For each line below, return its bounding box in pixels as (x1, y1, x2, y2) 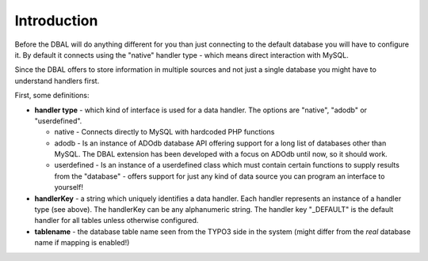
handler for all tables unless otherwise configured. (34, 216, 199, 225)
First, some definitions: (14, 91, 90, 100)
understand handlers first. (14, 76, 100, 85)
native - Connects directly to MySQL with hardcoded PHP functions (54, 127, 275, 137)
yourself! (54, 183, 83, 192)
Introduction (14, 12, 98, 29)
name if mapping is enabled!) (34, 238, 130, 248)
